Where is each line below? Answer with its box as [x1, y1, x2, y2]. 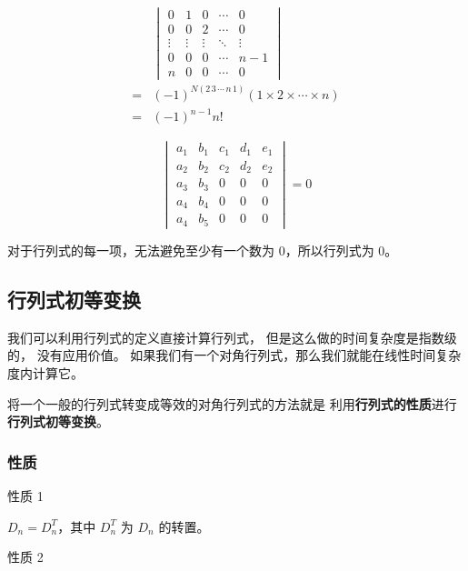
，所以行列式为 [284, 240, 374, 259]
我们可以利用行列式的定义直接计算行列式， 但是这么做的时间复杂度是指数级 [7, 327, 457, 346]
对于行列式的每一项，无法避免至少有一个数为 [7, 240, 274, 259]
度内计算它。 [7, 363, 84, 382]
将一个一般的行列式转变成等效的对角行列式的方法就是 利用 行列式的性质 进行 [7, 394, 457, 413]
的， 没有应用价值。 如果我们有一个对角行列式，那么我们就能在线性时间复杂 [7, 346, 462, 365]
